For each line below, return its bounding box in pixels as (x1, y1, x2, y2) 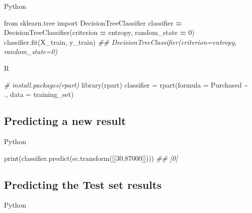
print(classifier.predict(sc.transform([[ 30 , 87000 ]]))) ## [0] (4, 152, 178, 163)
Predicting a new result (4, 113, 126, 128)
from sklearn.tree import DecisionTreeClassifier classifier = (4, 17, 182, 28)
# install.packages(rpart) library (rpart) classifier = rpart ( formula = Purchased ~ (4, 79, 248, 90)
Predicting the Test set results (4, 177, 162, 192)
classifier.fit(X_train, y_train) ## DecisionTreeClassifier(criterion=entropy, (4, 36, 237, 47)
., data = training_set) (4, 89, 74, 99)
